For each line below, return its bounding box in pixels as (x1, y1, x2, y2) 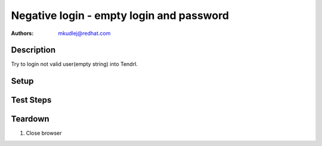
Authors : (11, 30, 34, 37)
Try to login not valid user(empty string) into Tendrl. (11, 61, 138, 68)
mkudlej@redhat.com (58, 30, 111, 37)
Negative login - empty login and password (11, 9, 230, 22)
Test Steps (11, 95, 52, 105)
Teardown (11, 114, 50, 124)
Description (11, 45, 56, 55)
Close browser (26, 129, 62, 137)
